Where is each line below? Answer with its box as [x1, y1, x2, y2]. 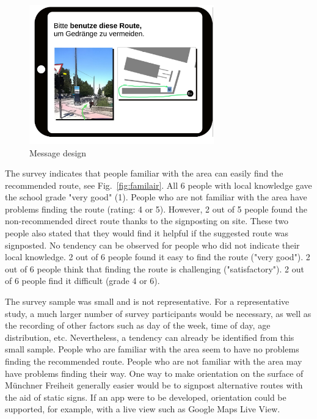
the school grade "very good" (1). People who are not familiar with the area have [5, 191, 307, 203]
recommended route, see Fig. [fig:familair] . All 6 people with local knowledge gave [5, 178, 312, 191]
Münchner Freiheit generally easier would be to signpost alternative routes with [5, 379, 303, 392]
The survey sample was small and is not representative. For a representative [5, 295, 290, 308]
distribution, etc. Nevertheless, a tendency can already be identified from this [5, 330, 294, 343]
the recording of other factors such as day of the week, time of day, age [5, 319, 271, 332]
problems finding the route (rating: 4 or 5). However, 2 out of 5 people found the [5, 202, 307, 215]
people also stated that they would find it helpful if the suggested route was [5, 227, 288, 239]
